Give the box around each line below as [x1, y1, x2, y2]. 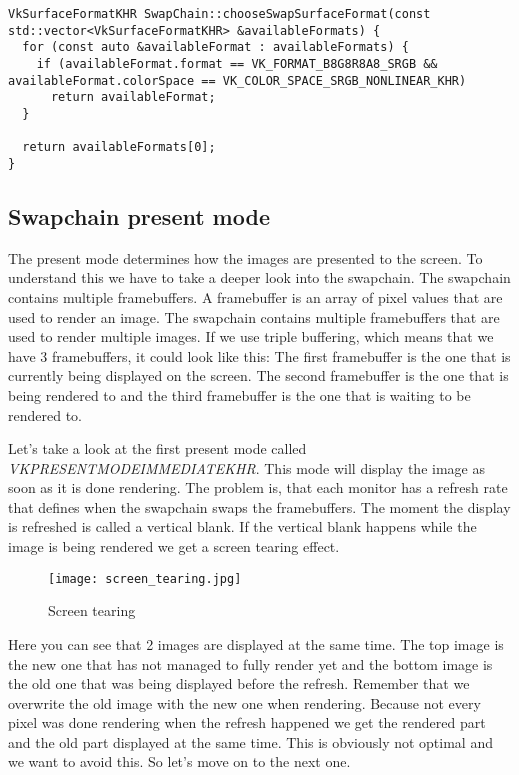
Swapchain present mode [8, 200, 270, 231]
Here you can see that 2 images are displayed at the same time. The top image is [8, 633, 504, 654]
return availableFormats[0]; [22, 140, 216, 155]
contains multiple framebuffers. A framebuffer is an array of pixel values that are [8, 286, 503, 307]
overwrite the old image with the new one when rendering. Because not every [8, 692, 481, 713]
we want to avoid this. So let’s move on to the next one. [8, 751, 351, 772]
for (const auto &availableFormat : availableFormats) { [22, 40, 409, 55]
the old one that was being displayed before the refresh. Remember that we [8, 673, 470, 694]
